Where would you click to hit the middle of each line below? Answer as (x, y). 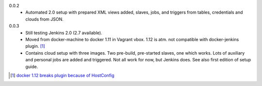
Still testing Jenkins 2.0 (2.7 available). (64, 33)
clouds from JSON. (45, 19)
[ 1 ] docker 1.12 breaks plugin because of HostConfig (62, 75)
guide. (32, 66)
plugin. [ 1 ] (35, 46)
